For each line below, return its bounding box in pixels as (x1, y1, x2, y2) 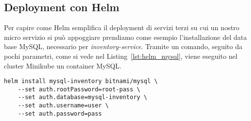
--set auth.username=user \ (18, 102, 109, 109)
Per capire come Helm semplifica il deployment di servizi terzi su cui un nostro (4, 22, 240, 33)
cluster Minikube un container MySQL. (4, 60, 122, 70)
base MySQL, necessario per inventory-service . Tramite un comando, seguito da (4, 41, 243, 52)
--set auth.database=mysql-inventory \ (18, 94, 147, 101)
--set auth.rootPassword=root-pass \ (18, 86, 141, 93)
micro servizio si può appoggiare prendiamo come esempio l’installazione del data (4, 32, 247, 42)
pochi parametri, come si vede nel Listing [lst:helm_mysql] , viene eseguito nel (4, 51, 238, 61)
